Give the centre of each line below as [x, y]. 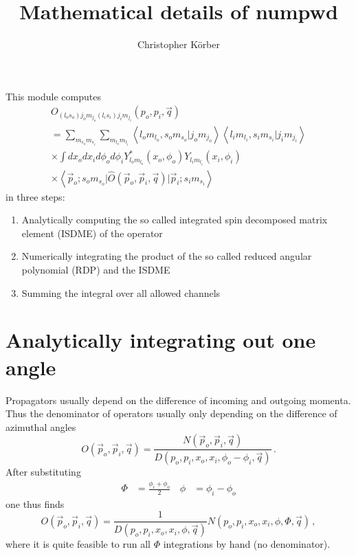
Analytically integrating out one [161, 340]
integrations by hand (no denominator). [247, 544]
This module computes [53, 96]
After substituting [43, 472]
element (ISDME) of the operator [92, 233]
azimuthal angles [41, 426]
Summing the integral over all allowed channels [121, 292]
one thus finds [35, 503]
